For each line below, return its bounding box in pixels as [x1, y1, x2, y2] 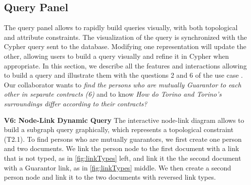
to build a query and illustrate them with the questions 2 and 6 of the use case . [4, 70, 243, 80]
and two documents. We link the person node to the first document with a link [4, 143, 239, 153]
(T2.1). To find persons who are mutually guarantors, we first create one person [4, 134, 242, 144]
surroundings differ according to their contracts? [4, 98, 147, 108]
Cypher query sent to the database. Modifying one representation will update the [4, 41, 247, 51]
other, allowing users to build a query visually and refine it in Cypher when [4, 50, 229, 61]
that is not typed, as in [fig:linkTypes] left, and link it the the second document [4, 152, 241, 163]
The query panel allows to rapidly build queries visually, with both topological [4, 22, 238, 33]
